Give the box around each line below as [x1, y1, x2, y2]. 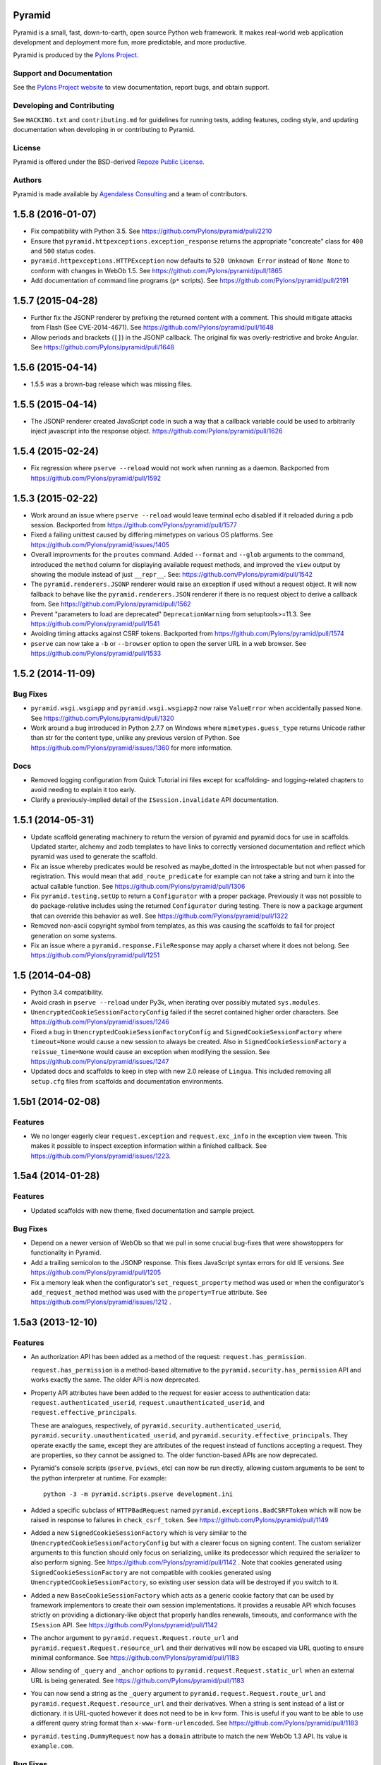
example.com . [30, 1742, 74, 1750]
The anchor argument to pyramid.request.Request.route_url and [30, 1634, 238, 1642]
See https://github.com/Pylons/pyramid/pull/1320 [30, 714, 174, 722]
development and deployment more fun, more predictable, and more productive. [13, 37, 247, 46]
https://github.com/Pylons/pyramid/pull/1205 [30, 1268, 162, 1277]
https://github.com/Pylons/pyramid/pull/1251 [30, 951, 160, 959]
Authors [13, 175, 42, 185]
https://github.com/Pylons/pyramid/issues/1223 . [30, 1151, 171, 1160]
